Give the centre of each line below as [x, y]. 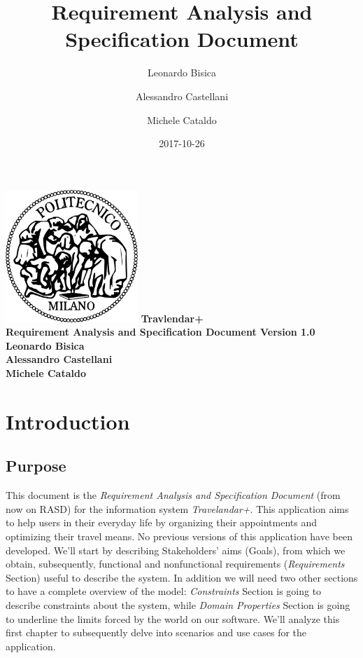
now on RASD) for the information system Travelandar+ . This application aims [177, 508]
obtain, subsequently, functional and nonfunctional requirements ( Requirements [175, 564]
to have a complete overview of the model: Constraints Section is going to [164, 591]
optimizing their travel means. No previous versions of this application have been [179, 536]
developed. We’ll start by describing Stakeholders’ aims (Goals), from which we [176, 550]
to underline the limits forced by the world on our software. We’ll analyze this [173, 618]
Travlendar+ [172, 318]
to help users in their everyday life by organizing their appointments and [161, 522]
